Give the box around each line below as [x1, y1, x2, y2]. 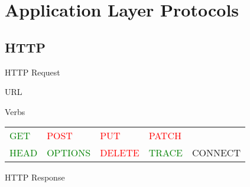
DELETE [100, 146, 139, 160]
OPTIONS [47, 146, 91, 160]
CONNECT [191, 146, 241, 160]
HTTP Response [5, 171, 65, 183]
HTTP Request [5, 65, 60, 78]
